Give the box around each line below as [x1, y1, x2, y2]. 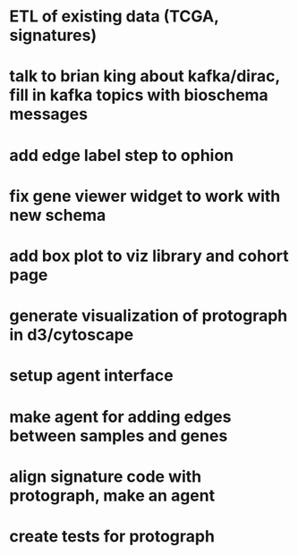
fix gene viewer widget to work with [9, 186, 281, 206]
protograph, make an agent [9, 485, 216, 506]
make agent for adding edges [9, 407, 232, 426]
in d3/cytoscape [9, 324, 134, 345]
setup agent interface [9, 366, 174, 386]
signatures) [9, 25, 97, 46]
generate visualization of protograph [9, 306, 288, 326]
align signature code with [9, 467, 202, 486]
